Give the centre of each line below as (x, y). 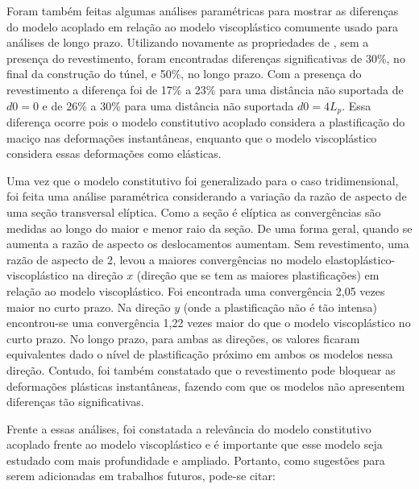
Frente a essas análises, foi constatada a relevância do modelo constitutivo (189, 428)
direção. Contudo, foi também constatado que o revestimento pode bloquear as (201, 369)
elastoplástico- (360, 259)
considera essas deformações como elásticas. (114, 153)
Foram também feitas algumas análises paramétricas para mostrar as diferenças (203, 10)
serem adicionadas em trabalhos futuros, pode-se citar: (141, 476)
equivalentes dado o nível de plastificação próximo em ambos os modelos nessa (200, 354)
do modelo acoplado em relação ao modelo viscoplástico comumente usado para (202, 26)
